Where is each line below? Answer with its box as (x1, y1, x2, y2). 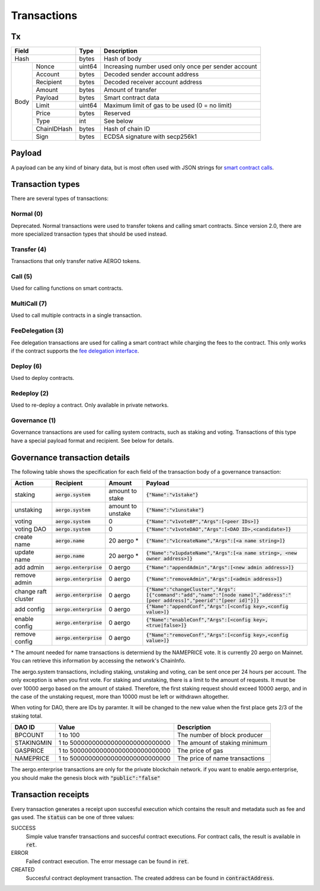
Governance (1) (11, 416, 56, 424)
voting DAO (14, 525, 47, 534)
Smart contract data (104, 94, 160, 102)
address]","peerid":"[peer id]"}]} (163, 597, 260, 604)
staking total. (11, 712, 43, 719)
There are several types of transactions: (11, 195, 109, 202)
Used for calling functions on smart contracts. (11, 285, 123, 292)
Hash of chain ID (104, 125, 151, 133)
